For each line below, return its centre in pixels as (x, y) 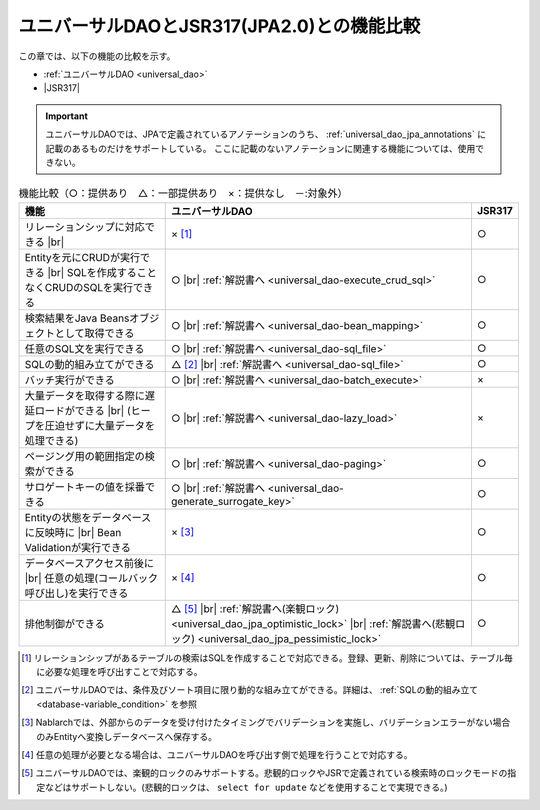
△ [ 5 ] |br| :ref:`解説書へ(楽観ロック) (255, 608)
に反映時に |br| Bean (73, 532)
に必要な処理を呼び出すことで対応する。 (119, 672)
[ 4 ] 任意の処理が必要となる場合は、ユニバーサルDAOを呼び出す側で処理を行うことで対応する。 (217, 754)
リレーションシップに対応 (84, 227)
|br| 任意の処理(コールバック (91, 578)
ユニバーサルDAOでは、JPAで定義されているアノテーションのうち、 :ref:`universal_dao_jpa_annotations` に (266, 134)
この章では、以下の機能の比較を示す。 (97, 56)
